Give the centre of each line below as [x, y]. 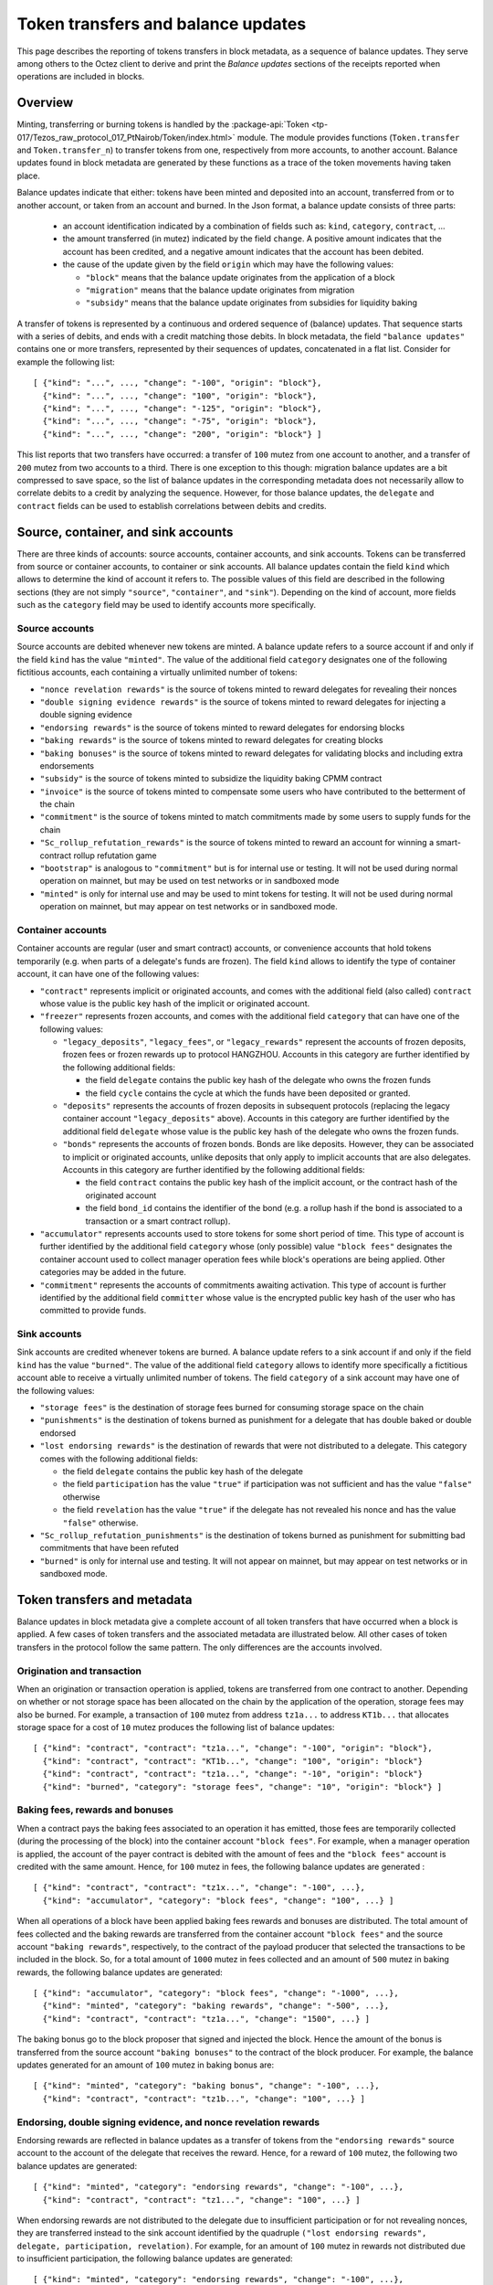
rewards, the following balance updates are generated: [120, 1972]
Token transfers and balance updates [162, 24]
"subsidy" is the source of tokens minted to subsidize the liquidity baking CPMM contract [211, 779]
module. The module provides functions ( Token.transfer [349, 137]
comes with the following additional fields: [119, 1459]
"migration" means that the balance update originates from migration [220, 290]
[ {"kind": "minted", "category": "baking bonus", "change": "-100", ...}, [206, 2086]
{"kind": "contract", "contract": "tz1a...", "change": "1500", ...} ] [206, 2019]
